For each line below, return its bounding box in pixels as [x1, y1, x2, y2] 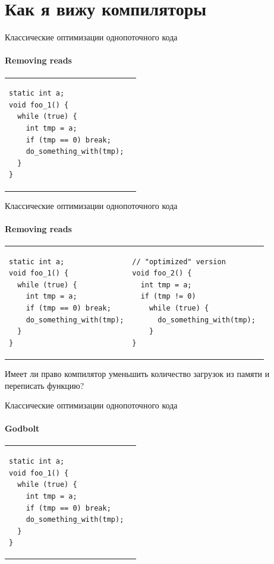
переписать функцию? [5, 379, 84, 391]
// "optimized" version [132, 257, 226, 266]
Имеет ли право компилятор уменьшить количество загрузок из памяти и [5, 367, 270, 379]
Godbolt [5, 422, 40, 435]
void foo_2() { [132, 269, 192, 278]
